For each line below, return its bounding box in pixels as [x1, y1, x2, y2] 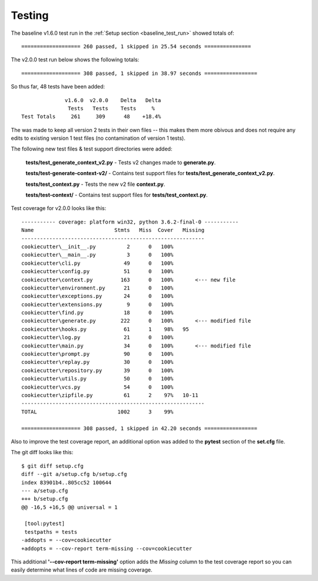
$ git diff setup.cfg [21, 462, 84, 469]
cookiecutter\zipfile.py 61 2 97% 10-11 [21, 392, 198, 398]
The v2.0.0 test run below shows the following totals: [11, 56, 140, 63]
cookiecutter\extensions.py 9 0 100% [21, 301, 174, 308]
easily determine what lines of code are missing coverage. [11, 566, 153, 573]
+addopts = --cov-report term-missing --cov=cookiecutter [21, 545, 193, 552]
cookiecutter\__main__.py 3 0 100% [21, 251, 174, 258]
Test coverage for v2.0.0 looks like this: [11, 205, 107, 212]
